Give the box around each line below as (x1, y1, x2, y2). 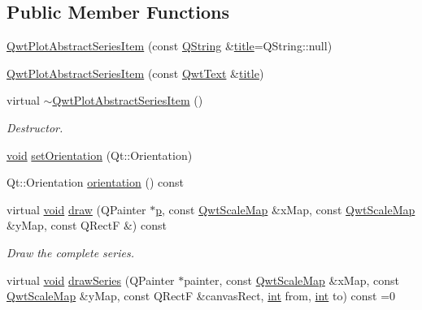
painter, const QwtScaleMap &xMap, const (184, 271, 399, 288)
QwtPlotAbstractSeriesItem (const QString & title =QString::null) (7, 37, 333, 54)
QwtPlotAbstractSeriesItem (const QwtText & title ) (7, 64, 264, 81)
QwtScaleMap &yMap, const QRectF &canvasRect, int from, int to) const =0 (7, 287, 396, 304)
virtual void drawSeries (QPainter (7, 271, 175, 288)
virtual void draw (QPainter (7, 200, 146, 217)
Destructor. (7, 118, 63, 136)
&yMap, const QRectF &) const (7, 217, 167, 234)
